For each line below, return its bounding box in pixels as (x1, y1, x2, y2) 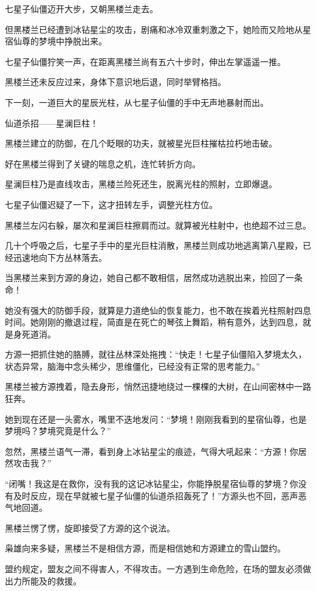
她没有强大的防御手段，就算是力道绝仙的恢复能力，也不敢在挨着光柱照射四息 (5, 303, 311, 316)
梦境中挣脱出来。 (38, 35, 107, 47)
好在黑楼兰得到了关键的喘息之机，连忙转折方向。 (5, 157, 201, 170)
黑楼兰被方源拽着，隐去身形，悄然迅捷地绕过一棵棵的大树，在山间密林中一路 (5, 380, 311, 393)
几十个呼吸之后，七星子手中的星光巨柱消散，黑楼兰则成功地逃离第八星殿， (5, 239, 303, 252)
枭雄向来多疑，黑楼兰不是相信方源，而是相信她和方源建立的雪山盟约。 (5, 542, 286, 555)
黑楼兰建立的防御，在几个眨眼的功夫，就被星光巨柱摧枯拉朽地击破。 (5, 137, 277, 150)
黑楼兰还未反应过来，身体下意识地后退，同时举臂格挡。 (5, 75, 226, 88)
